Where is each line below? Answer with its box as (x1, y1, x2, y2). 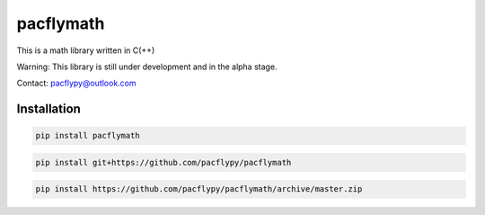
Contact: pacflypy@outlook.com (16, 77, 137, 89)
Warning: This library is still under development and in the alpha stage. (16, 61, 278, 72)
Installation (16, 102, 81, 117)
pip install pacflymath (35, 130, 141, 141)
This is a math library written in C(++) (16, 45, 155, 56)
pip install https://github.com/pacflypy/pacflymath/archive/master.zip (35, 184, 363, 194)
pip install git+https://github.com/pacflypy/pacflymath (35, 157, 292, 167)
